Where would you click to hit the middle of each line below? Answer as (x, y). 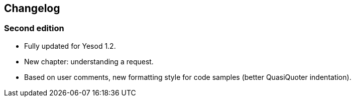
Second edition (34, 28)
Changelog (32, 8)
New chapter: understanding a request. (89, 61)
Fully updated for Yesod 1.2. (70, 46)
